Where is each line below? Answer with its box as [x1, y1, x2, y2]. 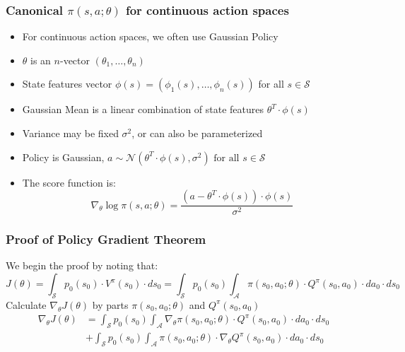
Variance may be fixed [22, 126, 119, 140]
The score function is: [22, 175, 116, 189]
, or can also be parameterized [131, 126, 263, 140]
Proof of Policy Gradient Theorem [6, 230, 206, 248]
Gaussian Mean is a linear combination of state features [22, 102, 264, 117]
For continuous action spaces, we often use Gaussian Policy [22, 29, 278, 44]
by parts [92, 297, 129, 312]
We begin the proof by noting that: [6, 258, 158, 273]
